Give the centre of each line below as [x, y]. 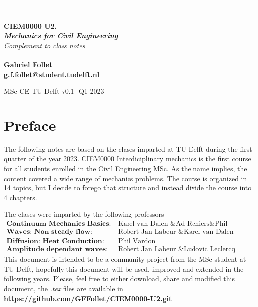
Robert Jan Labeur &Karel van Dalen [176, 232]
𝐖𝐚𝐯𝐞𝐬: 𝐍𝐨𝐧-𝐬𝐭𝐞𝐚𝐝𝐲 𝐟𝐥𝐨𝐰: [49, 232]
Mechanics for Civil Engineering [61, 35]
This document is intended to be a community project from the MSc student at [125, 259]
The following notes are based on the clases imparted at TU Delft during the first [128, 149]
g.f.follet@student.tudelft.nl [52, 74]
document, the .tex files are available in [64, 288]
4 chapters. [21, 197]
